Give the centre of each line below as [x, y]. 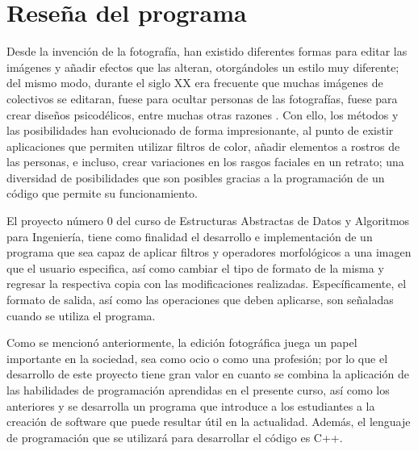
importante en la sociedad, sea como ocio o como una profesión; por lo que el [197, 358]
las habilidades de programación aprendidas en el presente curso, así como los [198, 390]
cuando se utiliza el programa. [81, 315]
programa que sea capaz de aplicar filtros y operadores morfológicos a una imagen [209, 252]
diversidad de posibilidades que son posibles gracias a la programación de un [196, 177]
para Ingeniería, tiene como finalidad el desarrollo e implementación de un [190, 236]
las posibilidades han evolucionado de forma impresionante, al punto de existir [200, 130]
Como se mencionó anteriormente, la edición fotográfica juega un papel [182, 342]
